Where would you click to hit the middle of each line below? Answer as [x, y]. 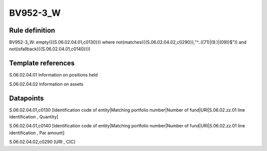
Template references [42, 63]
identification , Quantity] [34, 117]
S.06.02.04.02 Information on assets [46, 84]
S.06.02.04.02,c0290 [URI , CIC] [42, 142]
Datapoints [26, 98]
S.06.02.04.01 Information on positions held [54, 75]
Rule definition [32, 30]
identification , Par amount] [37, 133]
